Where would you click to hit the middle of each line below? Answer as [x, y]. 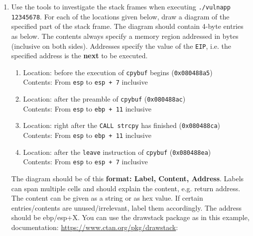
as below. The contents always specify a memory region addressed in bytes [125, 36]
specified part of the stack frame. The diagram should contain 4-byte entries [127, 26]
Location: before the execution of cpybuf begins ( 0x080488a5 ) [118, 72]
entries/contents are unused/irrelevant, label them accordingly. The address [126, 207]
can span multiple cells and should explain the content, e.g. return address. [126, 188]
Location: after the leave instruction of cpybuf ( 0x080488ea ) [117, 152]
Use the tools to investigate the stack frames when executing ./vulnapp [121, 6]
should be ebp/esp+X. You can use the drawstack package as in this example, [130, 217]
